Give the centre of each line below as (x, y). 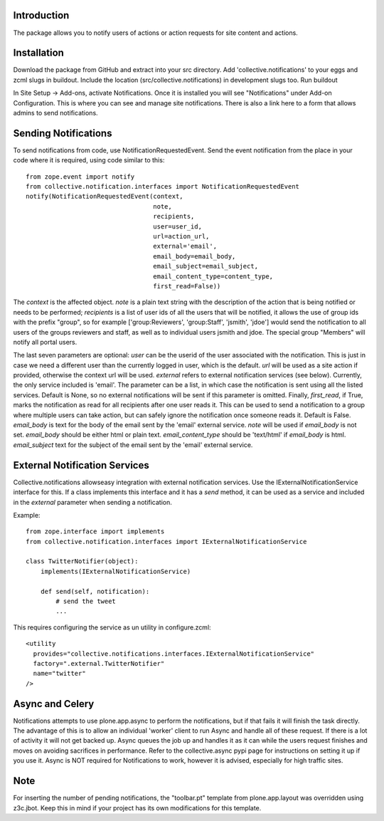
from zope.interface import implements (95, 532)
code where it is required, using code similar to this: (89, 160)
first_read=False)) (187, 286)
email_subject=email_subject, (206, 266)
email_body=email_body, (194, 256)
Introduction (41, 15)
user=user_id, (178, 226)
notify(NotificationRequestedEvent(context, (105, 197)
